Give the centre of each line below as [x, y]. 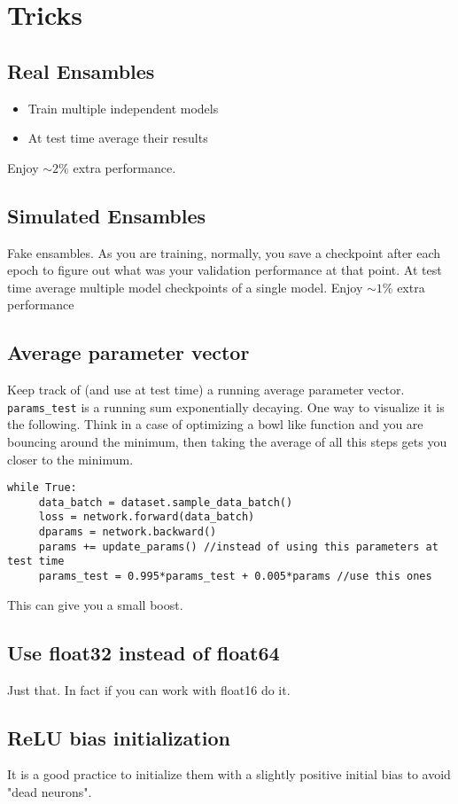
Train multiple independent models [123, 108]
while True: [42, 488]
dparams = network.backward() [128, 532]
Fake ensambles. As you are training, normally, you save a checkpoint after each [224, 252]
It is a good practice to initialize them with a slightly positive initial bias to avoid [229, 774]
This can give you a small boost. [95, 604]
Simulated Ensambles [107, 215]
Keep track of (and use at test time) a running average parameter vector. [206, 390]
